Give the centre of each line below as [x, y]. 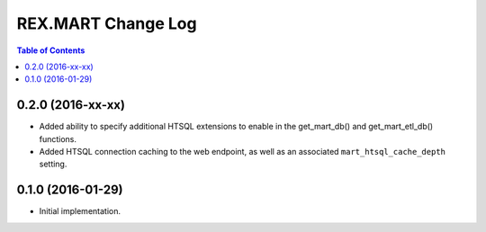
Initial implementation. [80, 211]
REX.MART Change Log [107, 23]
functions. [58, 138]
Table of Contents [51, 50]
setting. [53, 164]
